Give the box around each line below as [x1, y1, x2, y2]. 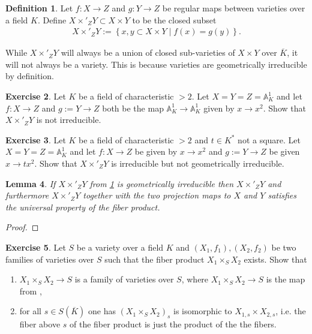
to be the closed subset [132, 13, 217, 26]
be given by [134, 145, 178, 158]
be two [271, 240, 296, 253]
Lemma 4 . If [5, 177, 56, 189]
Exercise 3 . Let [5, 133, 66, 146]
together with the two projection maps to [83, 189, 231, 201]
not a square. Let [238, 133, 301, 146]
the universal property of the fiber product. [5, 200, 160, 213]
